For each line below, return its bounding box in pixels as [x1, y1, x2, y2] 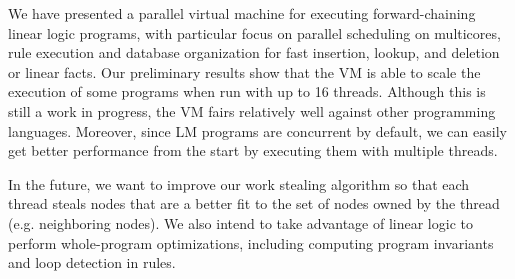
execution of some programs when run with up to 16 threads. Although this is [8, 81, 486, 102]
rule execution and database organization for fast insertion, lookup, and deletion [8, 42, 500, 63]
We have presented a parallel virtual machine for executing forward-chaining [8, 3, 476, 23]
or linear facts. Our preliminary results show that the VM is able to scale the [8, 61, 481, 82]
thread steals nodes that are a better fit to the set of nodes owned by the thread [8, 193, 500, 214]
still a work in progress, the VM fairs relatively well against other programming [8, 100, 496, 121]
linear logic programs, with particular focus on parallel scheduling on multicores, [8, 22, 501, 43]
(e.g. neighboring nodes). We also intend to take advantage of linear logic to [8, 212, 473, 233]
